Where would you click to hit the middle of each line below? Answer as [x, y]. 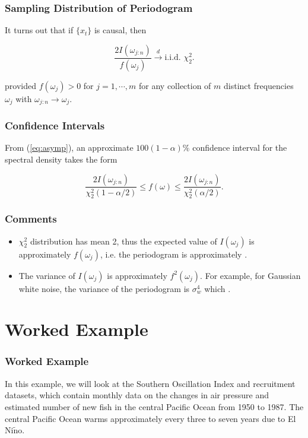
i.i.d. [173, 58]
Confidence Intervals [55, 126]
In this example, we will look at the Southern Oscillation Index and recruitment [150, 383]
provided [20, 85]
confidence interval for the [240, 147]
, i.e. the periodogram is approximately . [174, 254]
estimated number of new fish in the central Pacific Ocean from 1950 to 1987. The [154, 406]
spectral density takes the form [61, 159]
